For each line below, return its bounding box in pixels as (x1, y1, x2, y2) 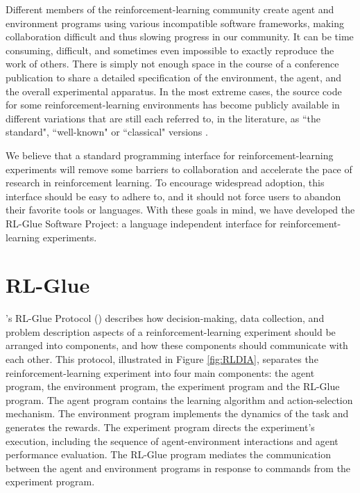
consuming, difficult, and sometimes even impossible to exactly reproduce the (6, 42, 334, 57)
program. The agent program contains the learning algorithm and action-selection (6, 392, 353, 407)
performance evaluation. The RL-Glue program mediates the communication (6, 447, 331, 462)
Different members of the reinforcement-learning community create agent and (6, 2, 334, 16)
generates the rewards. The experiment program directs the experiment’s (6, 419, 315, 434)
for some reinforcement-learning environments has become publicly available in (6, 97, 340, 112)
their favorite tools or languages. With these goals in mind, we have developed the (6, 202, 355, 217)
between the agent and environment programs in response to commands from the (6, 460, 351, 475)
